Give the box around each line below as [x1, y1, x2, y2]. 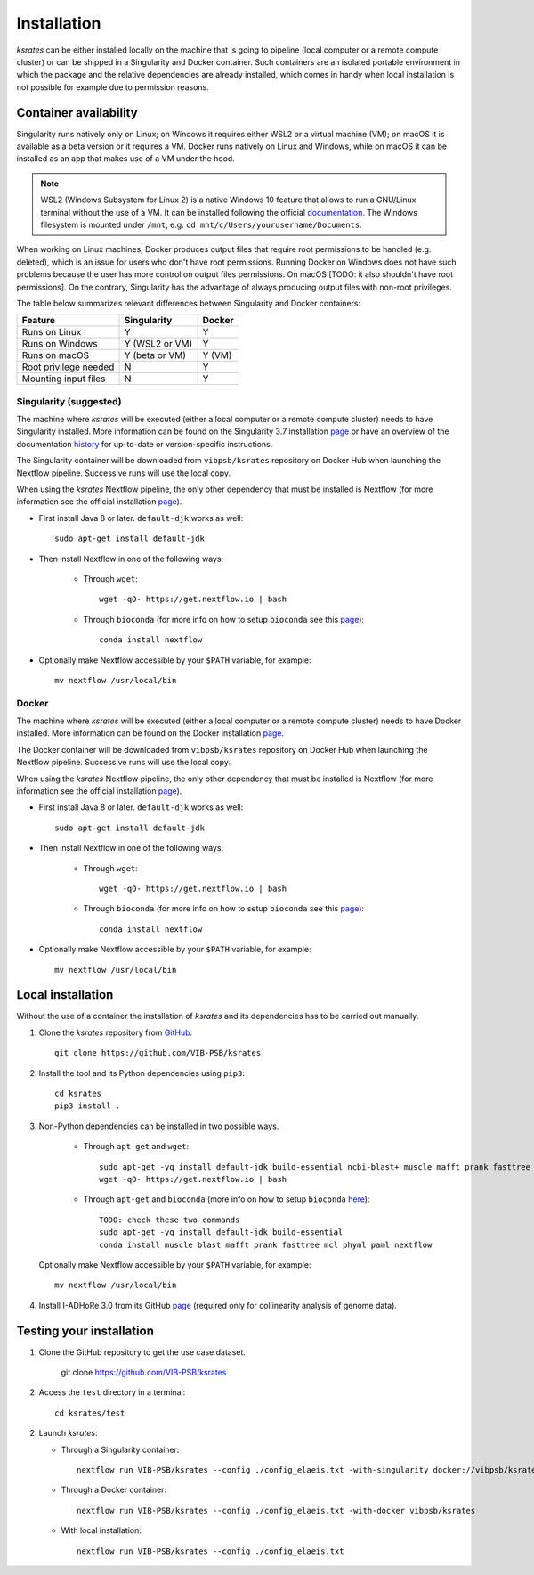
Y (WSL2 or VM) [124, 338, 193, 350]
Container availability [16, 105, 138, 120]
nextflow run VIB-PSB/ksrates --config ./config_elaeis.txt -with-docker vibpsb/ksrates [77, 1506, 476, 1515]
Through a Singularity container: [61, 1444, 180, 1455]
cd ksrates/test [54, 1408, 125, 1418]
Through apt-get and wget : [83, 1141, 190, 1152]
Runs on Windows [21, 338, 98, 350]
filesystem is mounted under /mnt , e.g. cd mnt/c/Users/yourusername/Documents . [40, 219, 362, 230]
